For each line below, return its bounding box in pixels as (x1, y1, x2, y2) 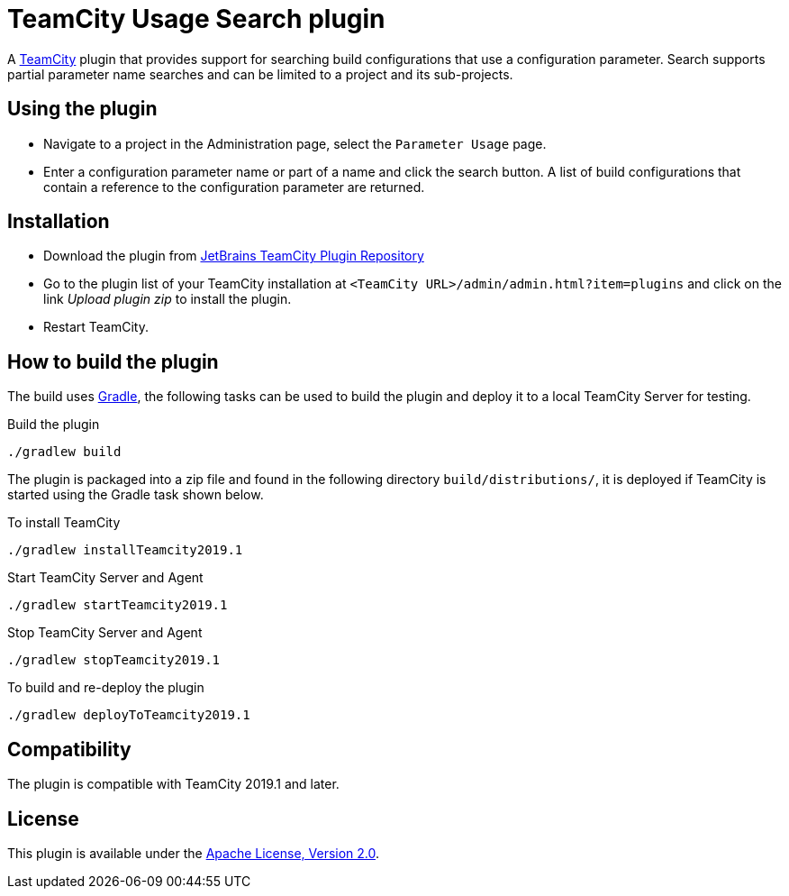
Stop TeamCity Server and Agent (7, 625, 203, 641)
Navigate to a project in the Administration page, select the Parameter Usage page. (43, 135, 547, 151)
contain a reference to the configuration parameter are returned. (43, 178, 425, 195)
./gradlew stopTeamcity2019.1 (7, 653, 221, 668)
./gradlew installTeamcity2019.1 (7, 543, 243, 558)
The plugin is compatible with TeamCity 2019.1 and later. (7, 776, 340, 792)
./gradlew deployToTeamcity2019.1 (7, 708, 250, 723)
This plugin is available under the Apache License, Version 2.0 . (7, 845, 380, 861)
